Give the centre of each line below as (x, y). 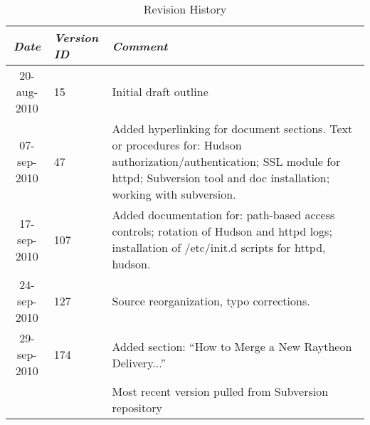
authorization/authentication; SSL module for (226, 161)
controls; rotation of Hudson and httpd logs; (222, 231)
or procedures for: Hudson (177, 145)
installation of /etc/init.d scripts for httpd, (219, 247)
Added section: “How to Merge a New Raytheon (232, 346)
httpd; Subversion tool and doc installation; (221, 178)
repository (137, 408)
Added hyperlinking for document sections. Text (232, 128)
